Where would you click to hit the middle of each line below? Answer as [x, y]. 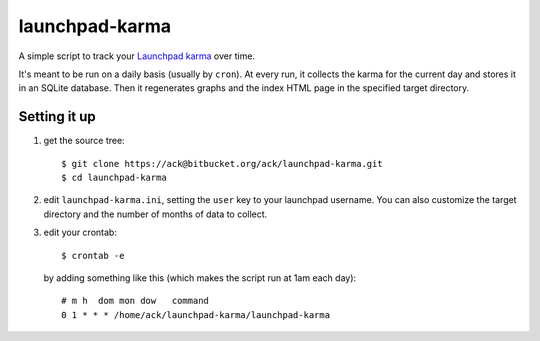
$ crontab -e [93, 255]
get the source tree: [84, 141]
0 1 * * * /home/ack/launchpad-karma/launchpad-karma [195, 314]
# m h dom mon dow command [135, 301]
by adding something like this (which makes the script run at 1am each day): [200, 277]
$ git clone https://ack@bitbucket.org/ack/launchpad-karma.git [222, 163]
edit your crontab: [80, 232]
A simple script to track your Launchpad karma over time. [136, 56]
